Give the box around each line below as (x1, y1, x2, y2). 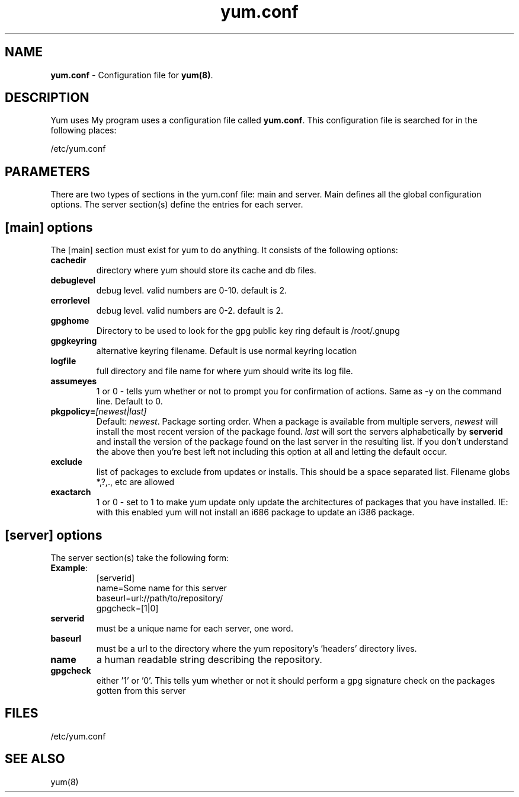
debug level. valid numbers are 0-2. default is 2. (96, 305, 283, 316)
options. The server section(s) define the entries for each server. (50, 199, 303, 210)
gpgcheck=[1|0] (96, 602, 159, 613)
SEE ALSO (5, 751, 65, 767)
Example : (50, 562, 88, 573)
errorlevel (50, 295, 90, 306)
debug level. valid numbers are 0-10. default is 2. (96, 285, 287, 296)
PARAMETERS (5, 164, 90, 179)
